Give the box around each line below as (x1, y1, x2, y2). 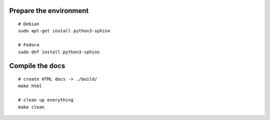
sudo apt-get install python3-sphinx (18, 28, 111, 34)
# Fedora (18, 42, 39, 48)
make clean (18, 104, 45, 110)
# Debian (18, 21, 39, 27)
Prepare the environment (9, 6, 89, 15)
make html (18, 83, 42, 89)
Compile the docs (9, 62, 65, 70)
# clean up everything (18, 97, 74, 103)
